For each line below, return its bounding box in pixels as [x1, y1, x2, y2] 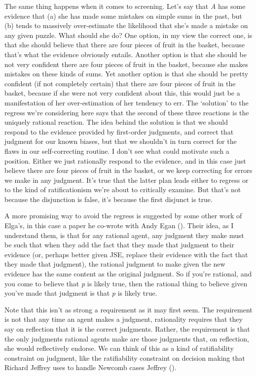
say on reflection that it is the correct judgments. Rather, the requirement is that [4, 324, 250, 334]
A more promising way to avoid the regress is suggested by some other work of [4, 210, 242, 221]
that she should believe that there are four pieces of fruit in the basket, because [4, 39, 245, 50]
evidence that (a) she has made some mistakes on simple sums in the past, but [4, 10, 242, 21]
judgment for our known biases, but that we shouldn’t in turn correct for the [4, 136, 237, 146]
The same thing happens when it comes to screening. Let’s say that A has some [4, 1, 246, 11]
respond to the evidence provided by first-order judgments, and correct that [4, 126, 234, 137]
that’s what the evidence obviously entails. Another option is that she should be [4, 49, 247, 59]
